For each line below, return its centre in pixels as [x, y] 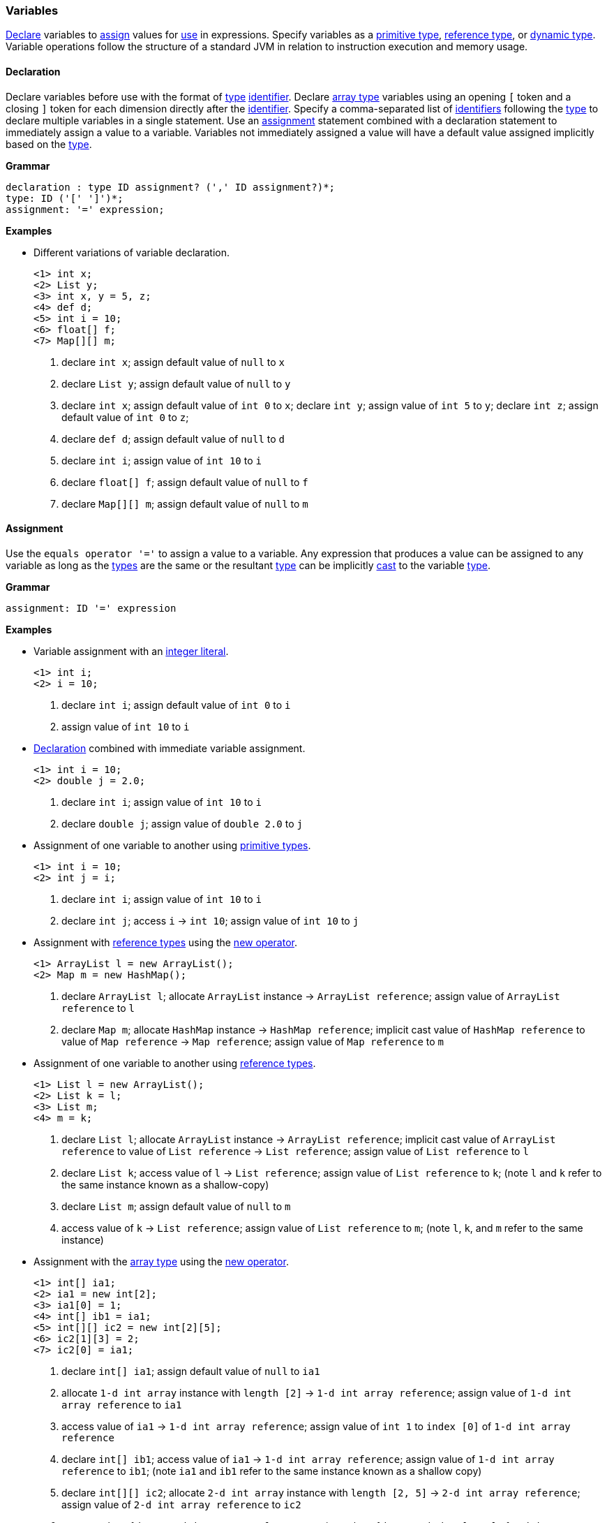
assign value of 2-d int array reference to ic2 [181, 1504]
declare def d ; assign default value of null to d [173, 439]
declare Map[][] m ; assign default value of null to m [185, 503]
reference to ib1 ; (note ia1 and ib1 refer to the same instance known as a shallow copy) [272, 1471]
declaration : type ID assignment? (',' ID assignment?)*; [171, 187]
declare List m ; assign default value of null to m [176, 1206]
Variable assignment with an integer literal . [131, 651]
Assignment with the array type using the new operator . [161, 1261]
